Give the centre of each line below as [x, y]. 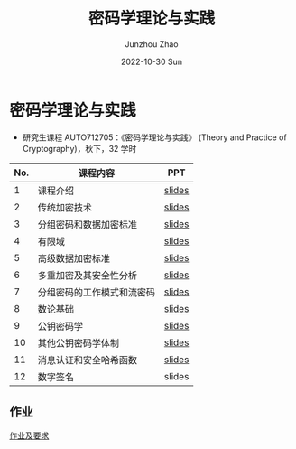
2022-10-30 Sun [152, 61]
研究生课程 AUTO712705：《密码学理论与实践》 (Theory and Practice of [154, 137]
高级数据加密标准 [74, 258]
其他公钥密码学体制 [79, 342]
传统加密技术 [65, 207]
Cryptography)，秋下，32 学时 [79, 148]
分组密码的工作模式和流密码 [97, 292]
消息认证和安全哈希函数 [88, 360]
